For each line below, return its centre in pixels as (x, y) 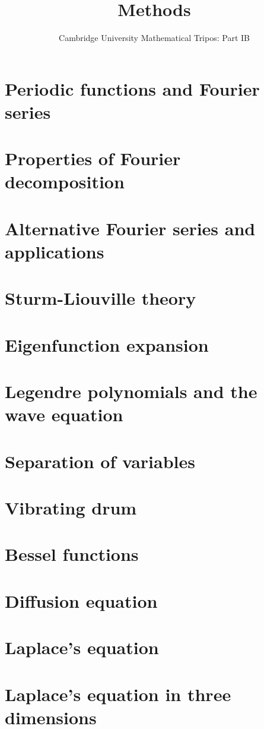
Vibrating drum (71, 508)
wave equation (64, 414)
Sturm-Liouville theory (101, 298)
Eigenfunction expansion (107, 344)
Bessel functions (72, 554)
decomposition (65, 182)
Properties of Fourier (93, 158)
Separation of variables (100, 461)
